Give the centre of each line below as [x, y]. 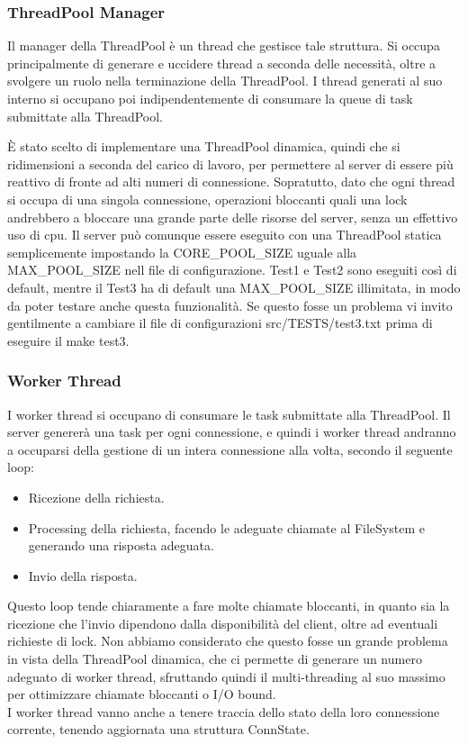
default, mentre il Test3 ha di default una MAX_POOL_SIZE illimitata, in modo [234, 287]
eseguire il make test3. [68, 340]
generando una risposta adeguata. [121, 545]
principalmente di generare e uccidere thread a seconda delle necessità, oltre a [222, 63]
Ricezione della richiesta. [96, 497]
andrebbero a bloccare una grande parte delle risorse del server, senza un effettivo [233, 217]
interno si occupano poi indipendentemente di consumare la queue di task [210, 98]
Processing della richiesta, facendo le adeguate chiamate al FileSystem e [226, 527]
